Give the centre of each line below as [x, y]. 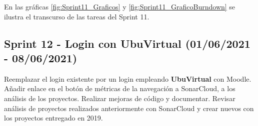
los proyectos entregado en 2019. [53, 118]
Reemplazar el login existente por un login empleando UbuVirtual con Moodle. [128, 78]
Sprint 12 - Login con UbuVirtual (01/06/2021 [127, 43]
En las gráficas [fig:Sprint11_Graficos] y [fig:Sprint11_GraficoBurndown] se [120, 6]
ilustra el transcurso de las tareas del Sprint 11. [77, 16]
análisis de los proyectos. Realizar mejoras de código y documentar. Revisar [120, 98]
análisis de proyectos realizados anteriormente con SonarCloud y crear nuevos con [129, 108]
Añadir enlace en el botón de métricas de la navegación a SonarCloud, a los [120, 88]
